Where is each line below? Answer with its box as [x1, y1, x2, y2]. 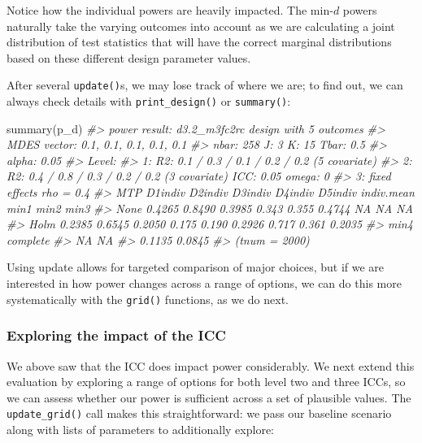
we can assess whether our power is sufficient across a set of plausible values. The [7, 389, 411, 406]
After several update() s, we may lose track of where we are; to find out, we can [7, 76, 403, 93]
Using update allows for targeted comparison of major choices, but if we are [7, 258, 385, 276]
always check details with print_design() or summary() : [7, 93, 291, 110]
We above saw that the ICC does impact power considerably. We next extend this [7, 357, 415, 374]
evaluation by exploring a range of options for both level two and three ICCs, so [7, 373, 406, 390]
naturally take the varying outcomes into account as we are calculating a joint [7, 17, 395, 34]
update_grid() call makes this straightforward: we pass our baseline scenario [7, 405, 392, 422]
